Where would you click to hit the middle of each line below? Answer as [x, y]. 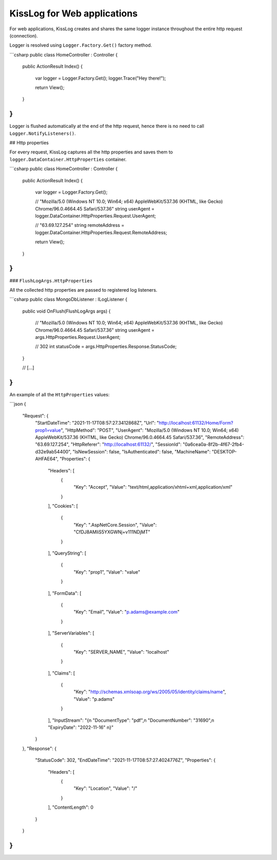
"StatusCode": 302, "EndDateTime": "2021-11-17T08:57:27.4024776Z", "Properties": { [125, 760]
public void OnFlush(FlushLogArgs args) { [66, 311]
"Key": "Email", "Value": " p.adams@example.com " [126, 612]
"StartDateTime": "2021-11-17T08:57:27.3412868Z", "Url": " [97, 423]
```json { [18, 404]
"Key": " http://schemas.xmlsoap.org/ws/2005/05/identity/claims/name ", [150, 692]
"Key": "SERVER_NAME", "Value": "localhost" [121, 652]
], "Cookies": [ [63, 506]
